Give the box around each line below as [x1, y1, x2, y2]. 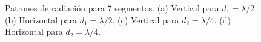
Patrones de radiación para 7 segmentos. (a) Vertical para [5, 2, 219, 14]
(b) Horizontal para [5, 13, 78, 26]
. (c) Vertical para [112, 13, 179, 26]
